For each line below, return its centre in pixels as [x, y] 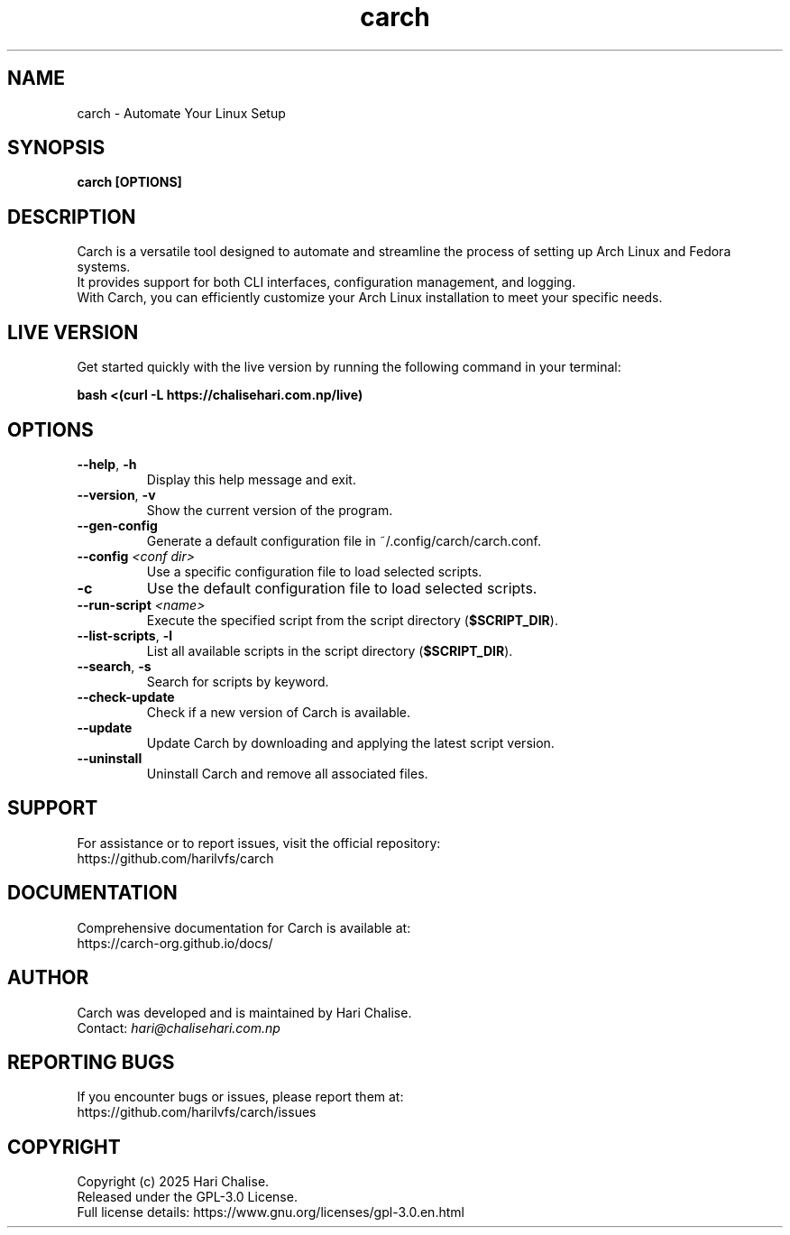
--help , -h [107, 464]
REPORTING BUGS [91, 1062]
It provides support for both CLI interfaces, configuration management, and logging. [326, 282]
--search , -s [114, 666]
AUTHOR [48, 978]
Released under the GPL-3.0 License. [187, 1197]
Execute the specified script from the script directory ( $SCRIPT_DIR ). [352, 620]
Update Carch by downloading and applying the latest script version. [350, 742]
